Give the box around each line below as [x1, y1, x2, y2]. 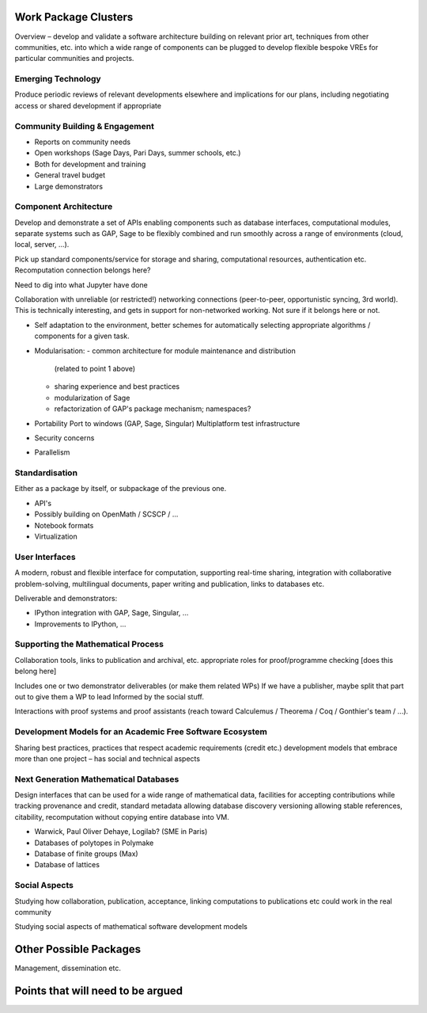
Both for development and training [34, 159, 146, 169]
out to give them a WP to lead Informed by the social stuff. [14, 692, 205, 702]
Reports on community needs [34, 137, 130, 147]
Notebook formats [34, 520, 94, 530]
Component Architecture [14, 201, 113, 212]
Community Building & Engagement [14, 120, 154, 131]
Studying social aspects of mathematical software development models [14, 922, 248, 931]
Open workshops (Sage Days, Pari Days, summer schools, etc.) [34, 148, 241, 158]
